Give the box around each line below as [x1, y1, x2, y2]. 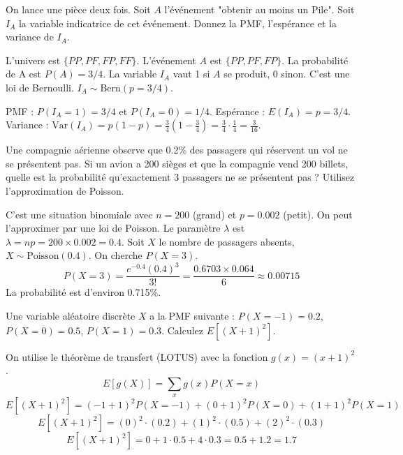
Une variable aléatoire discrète [6, 308, 135, 323]
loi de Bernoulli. [6, 80, 74, 94]
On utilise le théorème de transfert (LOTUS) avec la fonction [6, 349, 268, 364]
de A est [6, 66, 42, 81]
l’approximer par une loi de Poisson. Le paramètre [6, 221, 221, 235]
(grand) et [192, 207, 237, 221]
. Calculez [161, 322, 204, 337]
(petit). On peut [283, 207, 353, 221]
